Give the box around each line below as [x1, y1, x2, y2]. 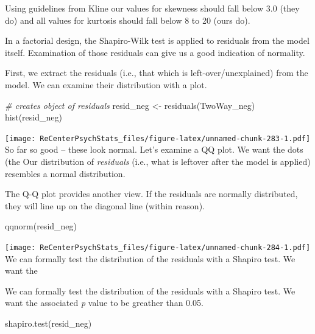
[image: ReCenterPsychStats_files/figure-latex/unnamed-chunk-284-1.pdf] [5, 243, 311, 252]
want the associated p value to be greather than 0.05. [5, 296, 204, 309]
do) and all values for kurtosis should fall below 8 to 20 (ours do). [5, 13, 250, 26]
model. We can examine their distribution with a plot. [5, 78, 207, 91]
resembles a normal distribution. [5, 167, 126, 179]
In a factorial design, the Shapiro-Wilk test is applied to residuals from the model [5, 34, 310, 47]
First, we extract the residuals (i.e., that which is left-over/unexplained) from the [5, 66, 308, 79]
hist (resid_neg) [5, 111, 62, 124]
